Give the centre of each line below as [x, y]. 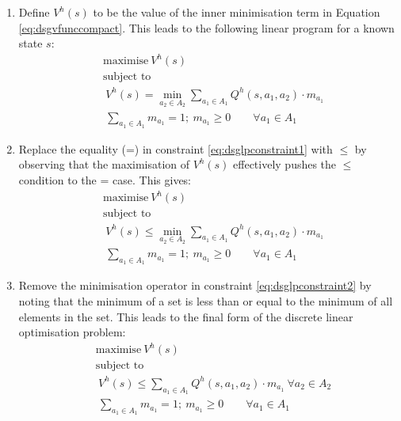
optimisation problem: [72, 332]
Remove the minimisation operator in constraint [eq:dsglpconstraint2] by [195, 285]
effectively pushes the [285, 164]
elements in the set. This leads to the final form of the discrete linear [186, 316]
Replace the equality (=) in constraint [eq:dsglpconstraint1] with [176, 148]
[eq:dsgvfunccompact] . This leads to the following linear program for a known [206, 27]
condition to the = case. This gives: [105, 179]
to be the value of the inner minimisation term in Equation [237, 12]
